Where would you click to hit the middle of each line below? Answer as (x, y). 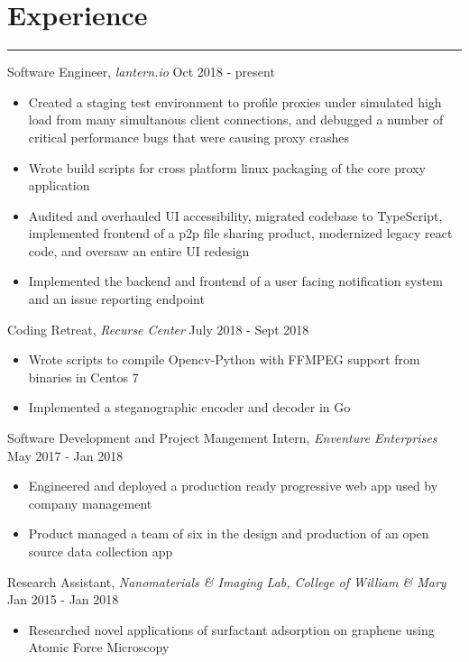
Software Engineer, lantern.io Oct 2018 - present (141, 72)
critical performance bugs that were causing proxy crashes (189, 137)
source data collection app (101, 551)
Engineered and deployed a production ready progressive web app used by (233, 486)
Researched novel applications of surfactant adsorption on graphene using (231, 629)
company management (90, 503)
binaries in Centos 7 (83, 377)
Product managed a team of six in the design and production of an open (229, 533)
